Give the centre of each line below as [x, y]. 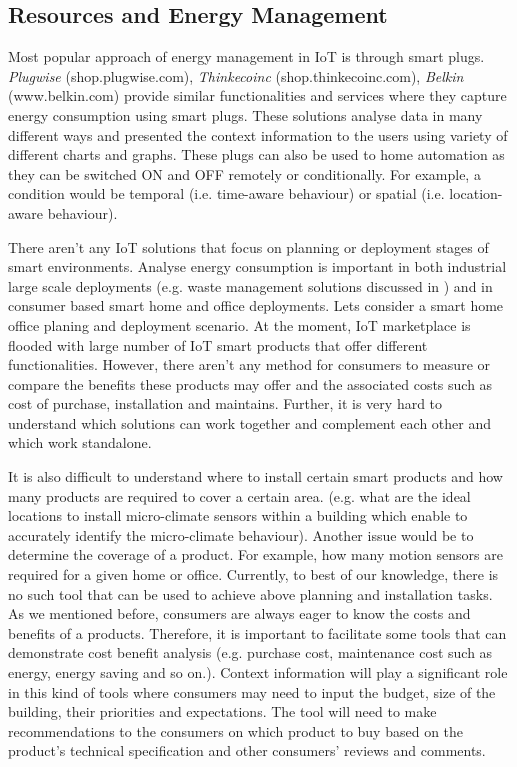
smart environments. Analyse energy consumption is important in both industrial [257, 266]
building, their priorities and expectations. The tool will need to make [222, 711]
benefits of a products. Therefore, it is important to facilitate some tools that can [257, 632]
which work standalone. [80, 442]
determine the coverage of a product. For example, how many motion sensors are [255, 554]
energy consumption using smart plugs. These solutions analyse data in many [245, 114]
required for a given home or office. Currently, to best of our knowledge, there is [253, 574]
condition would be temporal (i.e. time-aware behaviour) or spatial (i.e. [226, 193]
